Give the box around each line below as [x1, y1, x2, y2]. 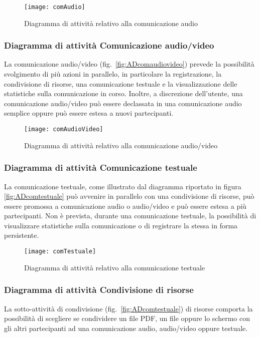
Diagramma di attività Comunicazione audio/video [4, 39, 214, 52]
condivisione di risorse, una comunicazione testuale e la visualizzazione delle [4, 78, 237, 89]
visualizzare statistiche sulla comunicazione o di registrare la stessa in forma [4, 220, 238, 230]
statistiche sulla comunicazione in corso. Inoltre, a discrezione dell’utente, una [4, 88, 243, 99]
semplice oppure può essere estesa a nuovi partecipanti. [4, 108, 174, 118]
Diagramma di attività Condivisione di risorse [4, 283, 194, 296]
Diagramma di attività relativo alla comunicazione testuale [24, 262, 205, 272]
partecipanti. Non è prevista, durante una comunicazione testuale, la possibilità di [4, 210, 256, 221]
